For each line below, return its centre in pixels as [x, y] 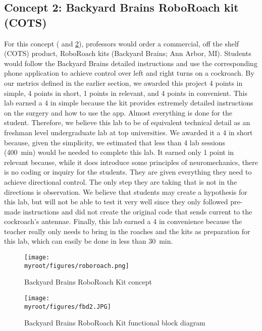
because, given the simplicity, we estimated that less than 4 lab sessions [115, 142]
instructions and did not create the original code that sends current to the [138, 211]
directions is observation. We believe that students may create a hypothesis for [126, 191]
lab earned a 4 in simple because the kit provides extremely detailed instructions [129, 103]
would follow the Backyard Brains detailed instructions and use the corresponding [131, 63]
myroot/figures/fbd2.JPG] [68, 307]
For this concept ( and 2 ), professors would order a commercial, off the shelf [122, 43]
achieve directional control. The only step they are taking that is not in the [121, 181]
